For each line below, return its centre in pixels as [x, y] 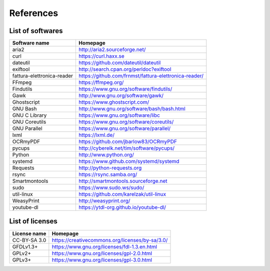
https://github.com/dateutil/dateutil [119, 63]
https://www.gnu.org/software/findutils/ [125, 89]
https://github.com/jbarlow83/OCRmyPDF [128, 142]
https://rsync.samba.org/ [108, 174]
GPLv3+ [22, 259]
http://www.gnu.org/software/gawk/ [121, 96]
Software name [31, 43]
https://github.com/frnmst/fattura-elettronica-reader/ [141, 76]
